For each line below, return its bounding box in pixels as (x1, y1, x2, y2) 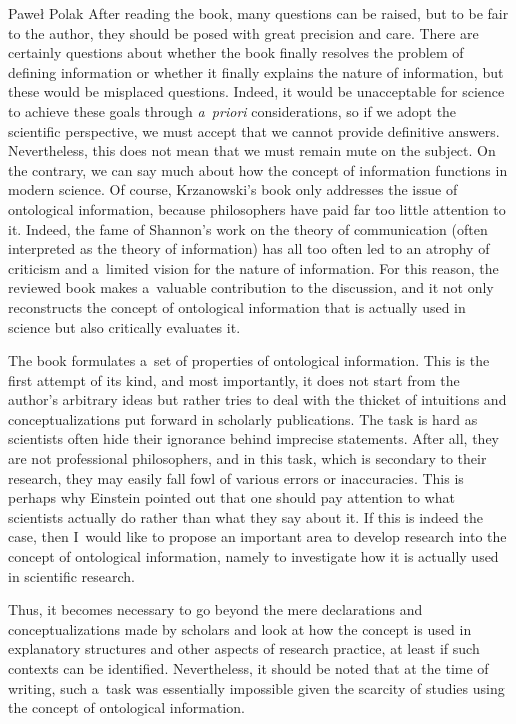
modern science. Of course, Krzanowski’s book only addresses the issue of (8, 179, 458, 200)
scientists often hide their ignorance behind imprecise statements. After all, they (8, 428, 499, 449)
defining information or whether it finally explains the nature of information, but (8, 61, 504, 82)
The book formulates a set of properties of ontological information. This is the (8, 350, 490, 371)
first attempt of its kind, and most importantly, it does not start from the (8, 369, 460, 390)
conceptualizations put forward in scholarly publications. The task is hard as (8, 408, 478, 429)
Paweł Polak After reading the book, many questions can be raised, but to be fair (8, 3, 509, 23)
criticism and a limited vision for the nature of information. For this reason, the (8, 257, 499, 278)
